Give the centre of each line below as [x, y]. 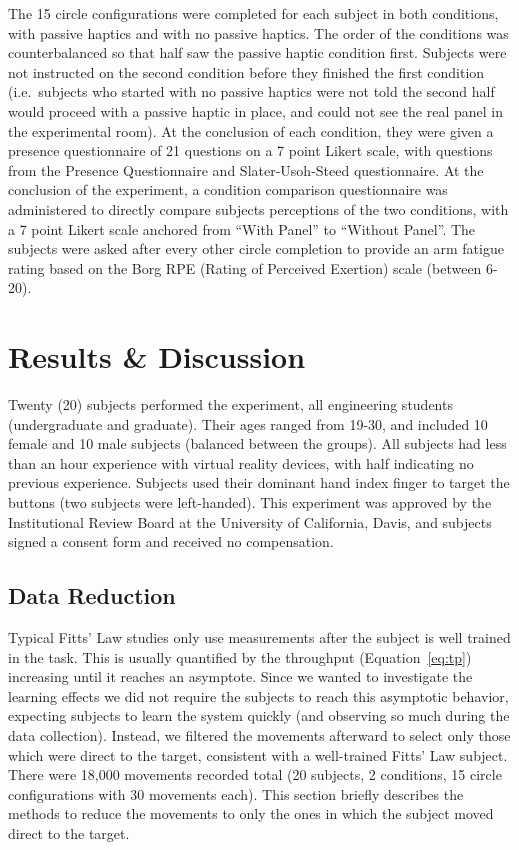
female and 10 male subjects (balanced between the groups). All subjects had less [257, 443]
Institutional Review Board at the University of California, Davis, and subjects [250, 521]
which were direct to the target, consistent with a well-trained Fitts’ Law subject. [258, 754]
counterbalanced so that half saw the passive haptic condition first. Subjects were [257, 52]
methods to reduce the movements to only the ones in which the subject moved [251, 813]
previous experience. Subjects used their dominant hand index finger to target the [259, 482]
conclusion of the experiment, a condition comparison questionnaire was [228, 189]
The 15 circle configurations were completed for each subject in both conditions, [253, 13]
